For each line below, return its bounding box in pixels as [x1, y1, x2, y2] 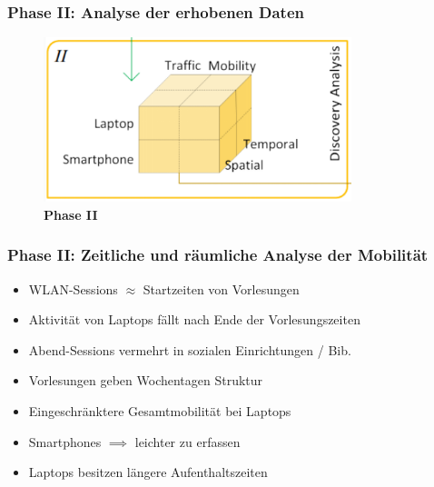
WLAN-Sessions [28, 279, 118, 298]
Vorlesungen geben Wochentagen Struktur [28, 371, 263, 390]
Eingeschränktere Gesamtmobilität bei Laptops [28, 401, 291, 420]
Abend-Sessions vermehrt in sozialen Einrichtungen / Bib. [28, 340, 351, 359]
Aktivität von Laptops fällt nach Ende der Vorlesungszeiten [28, 310, 360, 329]
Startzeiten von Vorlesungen [143, 279, 300, 298]
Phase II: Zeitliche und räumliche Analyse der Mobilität [7, 243, 429, 266]
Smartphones [28, 432, 102, 451]
